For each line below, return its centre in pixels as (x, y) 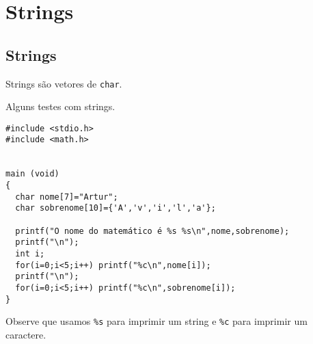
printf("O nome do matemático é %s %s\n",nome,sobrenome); (152, 231)
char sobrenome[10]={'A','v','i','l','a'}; (115, 208)
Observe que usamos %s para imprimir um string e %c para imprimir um (156, 321)
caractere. (26, 334)
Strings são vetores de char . (64, 83)
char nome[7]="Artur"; (67, 197)
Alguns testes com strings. (60, 106)
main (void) (32, 174)
